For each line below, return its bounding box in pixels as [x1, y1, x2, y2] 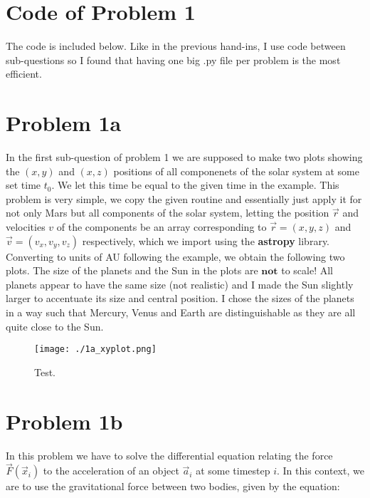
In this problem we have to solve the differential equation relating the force [6, 447, 333, 462]
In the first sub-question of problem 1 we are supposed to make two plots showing [6, 150, 363, 165]
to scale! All [281, 263, 333, 278]
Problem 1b [6, 406, 123, 435]
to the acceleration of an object [43, 463, 179, 478]
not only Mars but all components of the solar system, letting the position [6, 205, 329, 220]
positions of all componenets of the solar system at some [113, 163, 359, 178]
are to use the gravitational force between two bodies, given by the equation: [6, 479, 340, 494]
